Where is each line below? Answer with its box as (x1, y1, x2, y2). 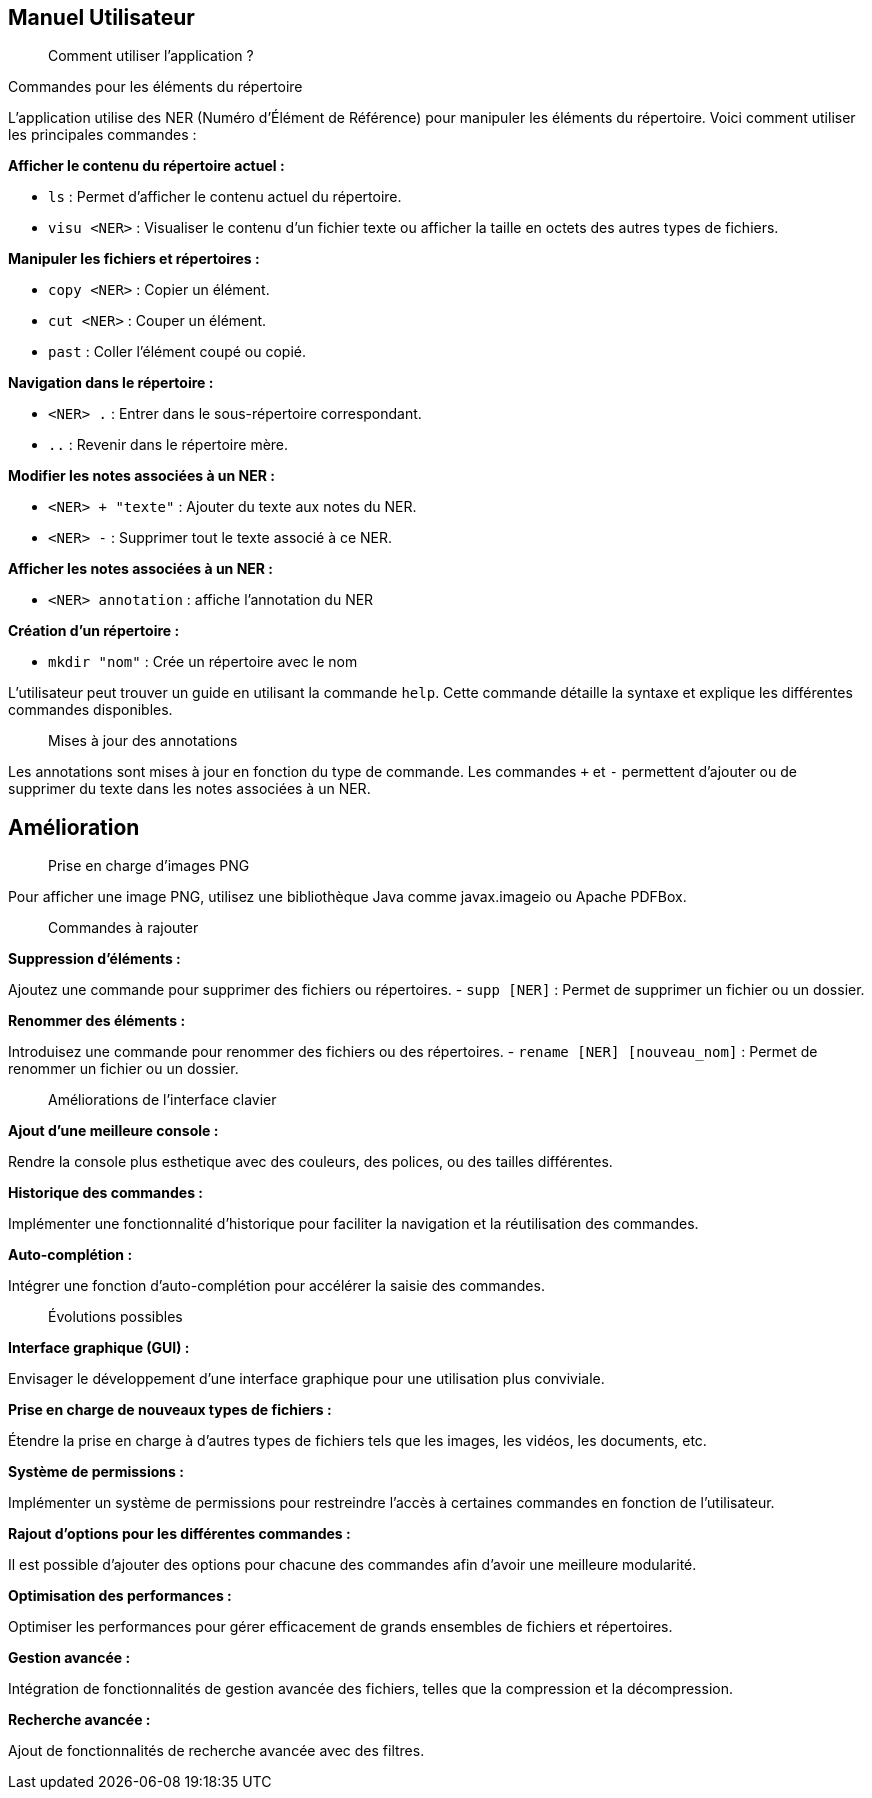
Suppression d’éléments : (8, 950, 181, 968)
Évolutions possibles (48, 1308, 183, 1326)
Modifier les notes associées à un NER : (8, 467, 275, 485)
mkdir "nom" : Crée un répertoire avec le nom (48, 653, 358, 671)
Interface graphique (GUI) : (8, 1339, 190, 1357)
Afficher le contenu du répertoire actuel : (8, 157, 285, 175)
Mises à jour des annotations (48, 732, 238, 750)
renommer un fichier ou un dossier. (8, 1060, 239, 1078)
